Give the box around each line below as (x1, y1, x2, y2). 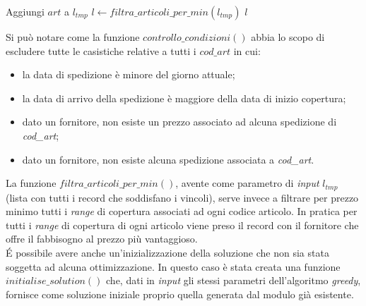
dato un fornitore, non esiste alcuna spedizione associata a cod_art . (22, 152, 314, 166)
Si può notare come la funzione (6, 30, 140, 44)
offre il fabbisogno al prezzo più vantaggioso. (6, 231, 198, 246)
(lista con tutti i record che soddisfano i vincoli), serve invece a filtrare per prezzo (6, 190, 359, 204)
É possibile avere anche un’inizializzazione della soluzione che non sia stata (6, 245, 329, 259)
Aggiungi (6, 4, 45, 18)
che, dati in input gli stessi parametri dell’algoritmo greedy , (106, 273, 361, 288)
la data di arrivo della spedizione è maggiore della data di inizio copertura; (22, 90, 346, 105)
